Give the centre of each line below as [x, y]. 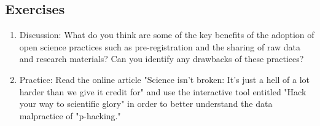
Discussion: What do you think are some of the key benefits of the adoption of [167, 35]
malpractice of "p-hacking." [70, 115]
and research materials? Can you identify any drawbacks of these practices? [162, 59]
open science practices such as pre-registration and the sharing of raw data [160, 46]
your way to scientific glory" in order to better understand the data [146, 104]
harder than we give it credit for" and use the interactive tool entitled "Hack [163, 91]
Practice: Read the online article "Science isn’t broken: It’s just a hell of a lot [165, 79]
